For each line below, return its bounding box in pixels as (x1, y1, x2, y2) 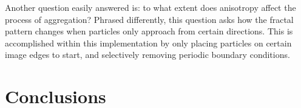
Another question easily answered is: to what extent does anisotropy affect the (5, 1, 296, 13)
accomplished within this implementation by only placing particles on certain (5, 36, 292, 49)
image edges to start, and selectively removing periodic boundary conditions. (5, 48, 290, 61)
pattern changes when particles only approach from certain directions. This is (5, 25, 293, 37)
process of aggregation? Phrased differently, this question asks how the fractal (5, 13, 294, 25)
